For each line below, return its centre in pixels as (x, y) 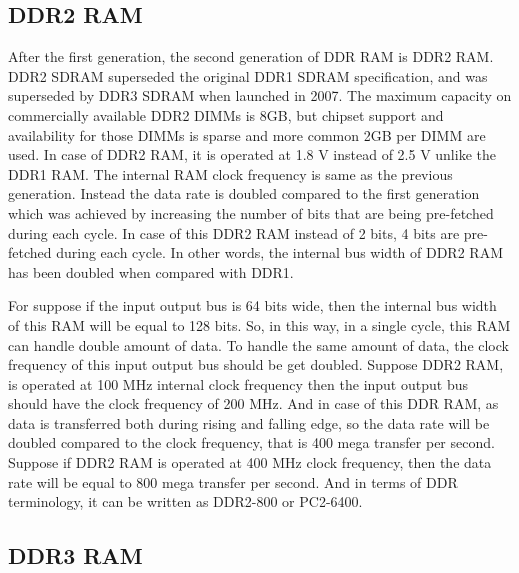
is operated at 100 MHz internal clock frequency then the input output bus (238, 383)
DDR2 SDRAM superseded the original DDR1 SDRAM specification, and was (248, 75)
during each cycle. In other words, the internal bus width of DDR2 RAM (279, 252)
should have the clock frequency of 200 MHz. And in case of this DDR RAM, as (253, 403)
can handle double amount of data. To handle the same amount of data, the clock (258, 344)
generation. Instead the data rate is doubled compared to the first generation (244, 193)
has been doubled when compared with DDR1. (151, 271)
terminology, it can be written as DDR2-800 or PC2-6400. (185, 501)
